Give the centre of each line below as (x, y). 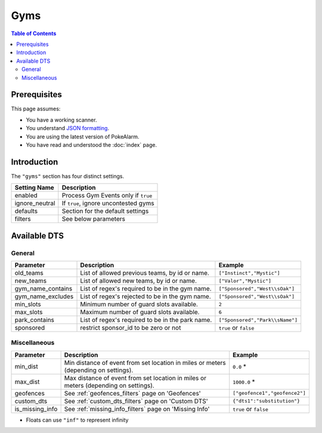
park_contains (35, 320)
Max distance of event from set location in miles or (135, 378)
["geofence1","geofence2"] (270, 393)
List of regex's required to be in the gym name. (146, 289)
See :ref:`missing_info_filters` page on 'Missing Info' (137, 409)
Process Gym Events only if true (107, 196)
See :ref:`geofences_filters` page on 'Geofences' (132, 393)
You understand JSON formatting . (68, 128)
